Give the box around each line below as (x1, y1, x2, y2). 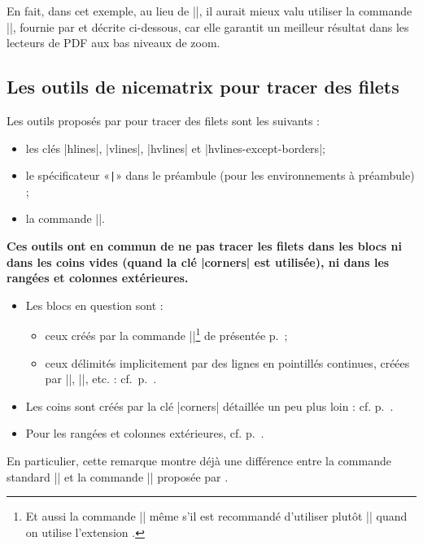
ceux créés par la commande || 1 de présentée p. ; (45, 325, 288, 344)
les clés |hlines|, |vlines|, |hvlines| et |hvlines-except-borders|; (25, 139, 325, 156)
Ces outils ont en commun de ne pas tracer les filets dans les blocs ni (7, 238, 402, 255)
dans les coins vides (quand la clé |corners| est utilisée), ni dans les (7, 253, 390, 270)
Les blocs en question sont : (25, 296, 164, 313)
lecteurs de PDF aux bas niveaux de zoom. (7, 34, 220, 51)
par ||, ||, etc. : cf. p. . (45, 370, 157, 387)
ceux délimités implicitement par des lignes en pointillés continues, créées (45, 354, 410, 371)
